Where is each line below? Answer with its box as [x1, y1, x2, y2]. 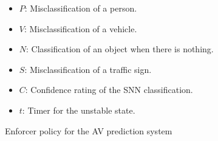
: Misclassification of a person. [24, 2, 137, 14]
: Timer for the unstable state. [22, 103, 135, 116]
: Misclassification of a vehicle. [24, 22, 137, 35]
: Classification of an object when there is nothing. [26, 43, 214, 55]
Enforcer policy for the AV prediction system [5, 124, 172, 137]
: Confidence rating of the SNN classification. [25, 83, 193, 96]
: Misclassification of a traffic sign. [24, 63, 152, 75]
